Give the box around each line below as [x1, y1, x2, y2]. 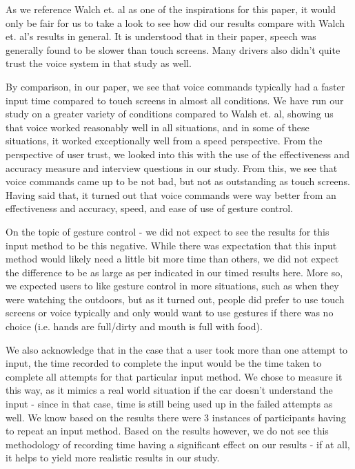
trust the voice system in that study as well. [6, 56, 192, 70]
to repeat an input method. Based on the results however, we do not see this [6, 423, 329, 438]
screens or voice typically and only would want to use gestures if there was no [6, 305, 334, 320]
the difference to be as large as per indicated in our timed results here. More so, [6, 265, 343, 279]
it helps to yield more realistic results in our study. [6, 450, 220, 465]
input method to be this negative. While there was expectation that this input [6, 238, 337, 252]
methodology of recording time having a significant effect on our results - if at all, [6, 437, 350, 451]
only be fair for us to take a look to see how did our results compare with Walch [6, 15, 345, 30]
